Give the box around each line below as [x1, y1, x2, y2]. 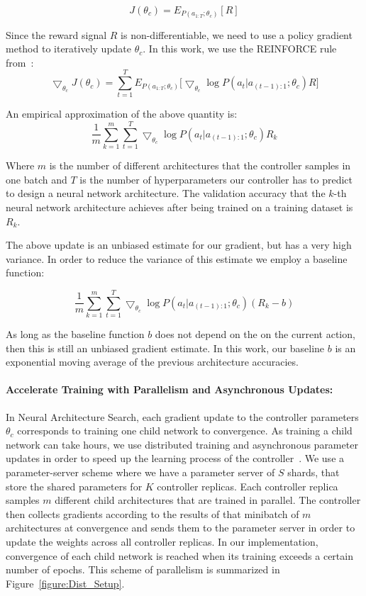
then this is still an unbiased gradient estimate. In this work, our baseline [6, 340, 325, 355]
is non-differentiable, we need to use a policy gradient [121, 27, 353, 42]
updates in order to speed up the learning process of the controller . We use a [6, 451, 345, 466]
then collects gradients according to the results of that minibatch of [6, 506, 299, 521]
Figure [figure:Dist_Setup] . [6, 575, 125, 590]
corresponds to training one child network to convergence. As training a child [17, 423, 353, 438]
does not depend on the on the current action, [155, 327, 355, 342]
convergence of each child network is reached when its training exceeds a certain [6, 548, 353, 563]
